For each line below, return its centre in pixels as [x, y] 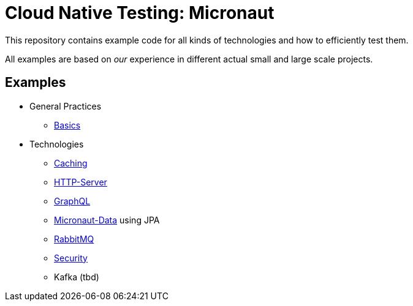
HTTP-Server [81, 182]
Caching [71, 163]
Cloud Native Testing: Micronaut [140, 13]
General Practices [66, 106]
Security [71, 258]
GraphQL [72, 201]
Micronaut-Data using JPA [107, 220]
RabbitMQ [74, 239]
